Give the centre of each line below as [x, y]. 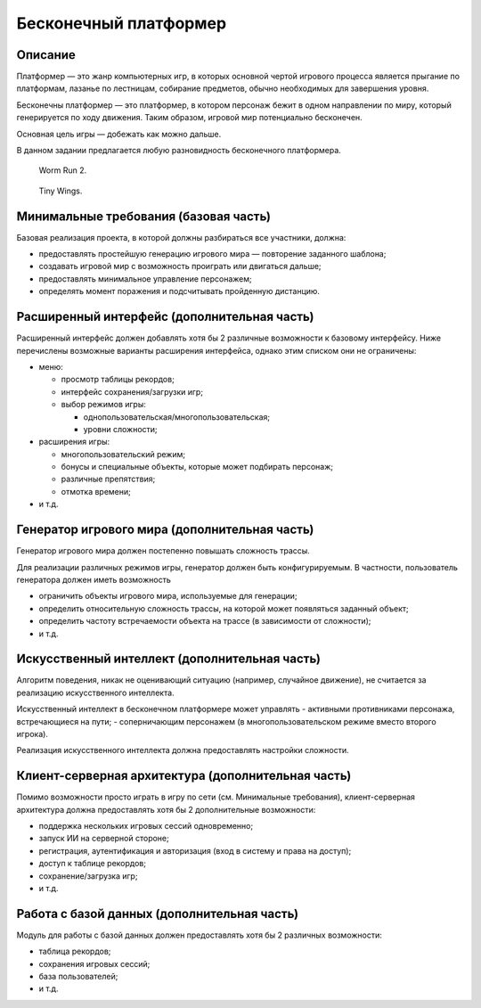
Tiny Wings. [61, 191]
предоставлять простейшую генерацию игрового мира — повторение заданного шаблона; [212, 254]
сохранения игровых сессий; [94, 963]
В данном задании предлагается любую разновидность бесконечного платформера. [179, 151]
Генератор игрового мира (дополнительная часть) [165, 530]
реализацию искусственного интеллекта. [95, 692]
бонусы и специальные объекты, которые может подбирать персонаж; [197, 467]
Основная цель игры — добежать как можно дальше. [119, 134]
